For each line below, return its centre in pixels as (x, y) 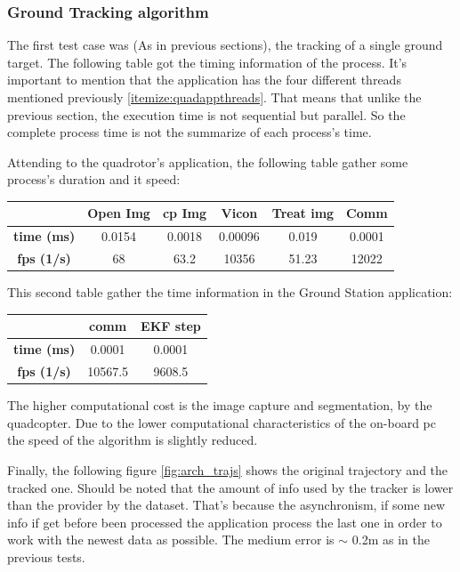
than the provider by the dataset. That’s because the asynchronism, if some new (226, 505)
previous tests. (46, 556)
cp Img (184, 213)
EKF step (171, 326)
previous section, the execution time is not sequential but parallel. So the (206, 114)
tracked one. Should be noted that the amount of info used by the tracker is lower (230, 487)
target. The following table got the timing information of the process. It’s (207, 62)
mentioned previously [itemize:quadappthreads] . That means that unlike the (214, 97)
